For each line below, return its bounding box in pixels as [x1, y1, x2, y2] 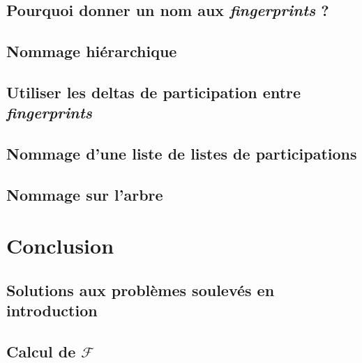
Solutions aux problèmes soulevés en [6, 279, 275, 301]
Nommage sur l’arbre [6, 183, 163, 205]
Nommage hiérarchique [6, 40, 177, 62]
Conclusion [6, 231, 114, 260]
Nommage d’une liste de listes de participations [6, 143, 357, 164]
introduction [6, 300, 98, 321]
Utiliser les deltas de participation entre [6, 81, 301, 102]
